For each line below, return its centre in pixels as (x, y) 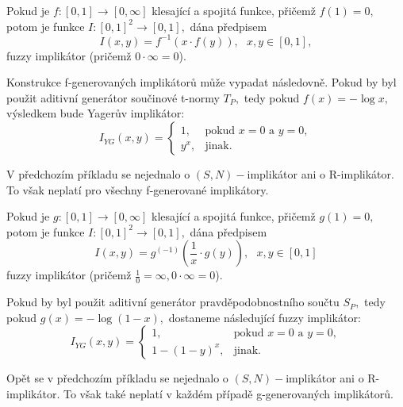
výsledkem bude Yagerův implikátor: (96, 113)
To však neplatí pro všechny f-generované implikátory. (138, 189)
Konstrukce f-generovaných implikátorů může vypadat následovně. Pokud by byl (201, 82)
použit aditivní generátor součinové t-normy (113, 97)
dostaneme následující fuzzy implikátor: (265, 317)
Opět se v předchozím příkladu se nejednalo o (117, 378)
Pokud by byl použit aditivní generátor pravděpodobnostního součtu (173, 302)
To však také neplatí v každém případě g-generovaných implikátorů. (228, 394)
